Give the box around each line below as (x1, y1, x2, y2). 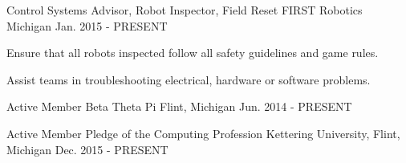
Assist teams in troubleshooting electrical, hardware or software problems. (6, 71, 371, 88)
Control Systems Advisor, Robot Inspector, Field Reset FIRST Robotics (6, 2, 363, 18)
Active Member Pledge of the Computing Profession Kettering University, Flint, (6, 124, 400, 141)
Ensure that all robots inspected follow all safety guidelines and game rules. (6, 44, 379, 61)
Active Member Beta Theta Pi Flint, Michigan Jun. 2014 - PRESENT (6, 98, 352, 115)
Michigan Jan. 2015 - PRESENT (6, 17, 168, 34)
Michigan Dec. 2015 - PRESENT (6, 141, 168, 157)
